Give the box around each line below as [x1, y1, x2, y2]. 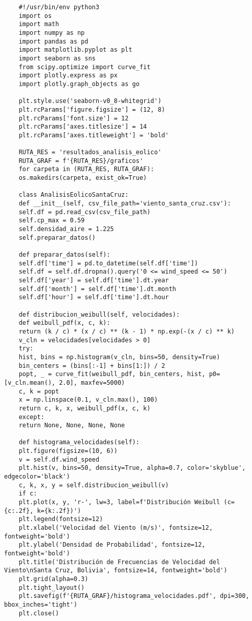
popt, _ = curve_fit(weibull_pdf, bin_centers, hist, [18, 370, 205, 378]
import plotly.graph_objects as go [18, 80, 140, 88]
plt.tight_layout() [18, 584, 85, 591]
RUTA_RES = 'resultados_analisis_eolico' [18, 149, 162, 156]
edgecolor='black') [4, 473, 70, 481]
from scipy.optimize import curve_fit [18, 63, 151, 71]
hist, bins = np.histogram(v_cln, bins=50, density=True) [18, 353, 220, 361]
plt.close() [18, 609, 59, 617]
